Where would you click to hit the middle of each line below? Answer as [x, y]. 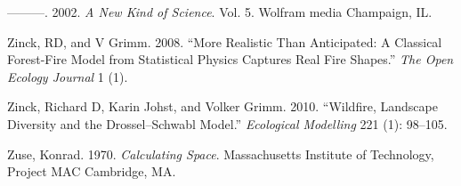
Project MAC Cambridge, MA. [92, 171]
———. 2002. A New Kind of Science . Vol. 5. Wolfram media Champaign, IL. [220, 12]
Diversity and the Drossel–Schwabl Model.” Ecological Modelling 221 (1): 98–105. [227, 123]
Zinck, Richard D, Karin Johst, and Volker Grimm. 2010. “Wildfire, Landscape [222, 106]
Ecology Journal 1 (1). [68, 76]
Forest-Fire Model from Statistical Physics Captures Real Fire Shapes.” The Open [230, 59]
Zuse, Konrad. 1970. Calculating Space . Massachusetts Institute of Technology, [221, 154]
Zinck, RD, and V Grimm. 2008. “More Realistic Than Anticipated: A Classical [225, 41]
